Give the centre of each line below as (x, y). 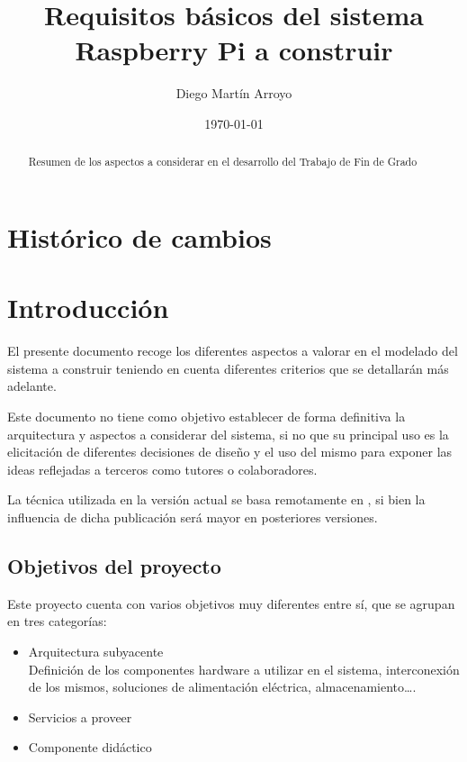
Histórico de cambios (139, 236)
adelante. (32, 386)
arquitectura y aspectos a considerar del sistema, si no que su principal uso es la (228, 434)
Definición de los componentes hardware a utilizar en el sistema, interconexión (244, 669)
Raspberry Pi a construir (234, 50)
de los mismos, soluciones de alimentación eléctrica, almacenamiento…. (222, 687)
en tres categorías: (57, 621)
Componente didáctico (90, 747)
